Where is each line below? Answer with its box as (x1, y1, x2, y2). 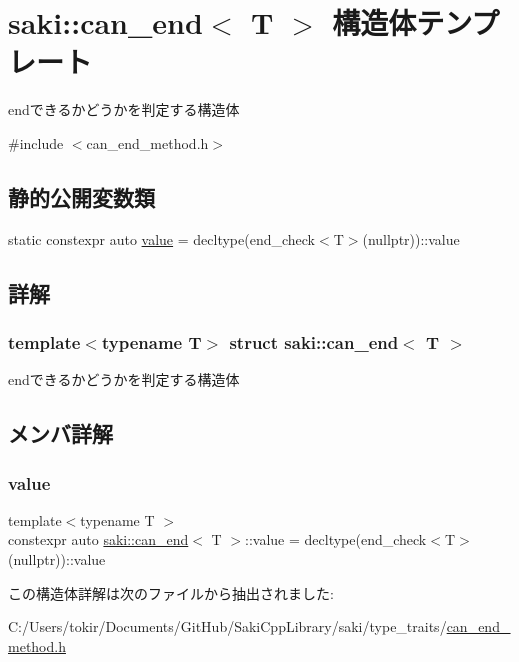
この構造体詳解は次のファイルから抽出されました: (8, 582, 334, 603)
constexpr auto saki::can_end (8, 529, 189, 550)
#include (8, 132, 64, 153)
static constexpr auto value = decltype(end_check (8, 228, 316, 249)
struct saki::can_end (229, 330, 399, 354)
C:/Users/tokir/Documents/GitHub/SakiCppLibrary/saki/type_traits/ (8, 616, 447, 637)
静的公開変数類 (8, 181, 155, 212)
